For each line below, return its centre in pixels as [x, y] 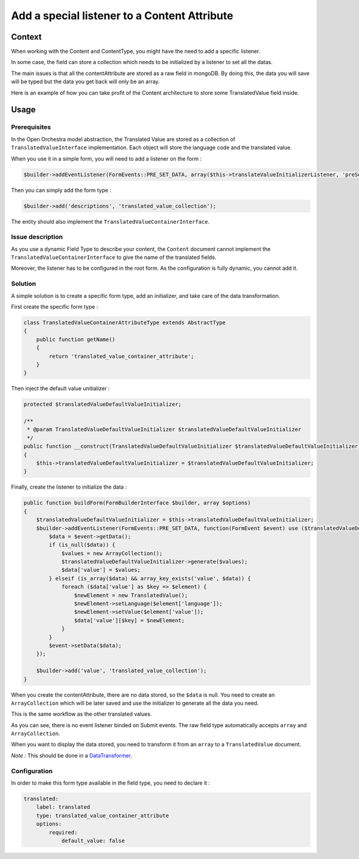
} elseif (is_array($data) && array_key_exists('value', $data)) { [150, 578]
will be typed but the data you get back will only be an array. [85, 82]
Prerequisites [31, 127]
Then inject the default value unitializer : [60, 388]
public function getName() [76, 339]
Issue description [37, 237]
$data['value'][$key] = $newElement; [129, 620]
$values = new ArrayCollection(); [112, 553]
